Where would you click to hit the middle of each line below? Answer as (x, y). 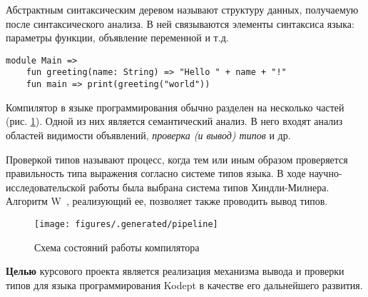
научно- (326, 173)
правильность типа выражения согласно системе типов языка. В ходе (156, 173)
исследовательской (46, 187)
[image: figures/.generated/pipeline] (126, 224)
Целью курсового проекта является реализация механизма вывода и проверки (175, 271)
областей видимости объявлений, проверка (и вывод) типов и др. (148, 135)
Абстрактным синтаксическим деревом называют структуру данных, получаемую (182, 9)
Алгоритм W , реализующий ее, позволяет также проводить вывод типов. (167, 201)
